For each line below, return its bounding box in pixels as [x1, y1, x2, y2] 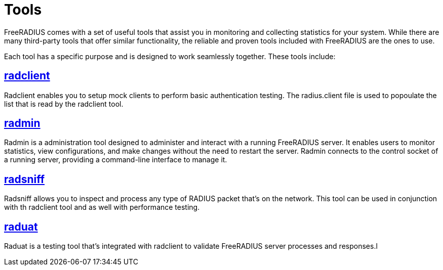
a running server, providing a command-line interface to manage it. [4, 155, 227, 164]
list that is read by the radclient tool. [4, 99, 124, 108]
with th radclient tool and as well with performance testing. [4, 203, 200, 212]
